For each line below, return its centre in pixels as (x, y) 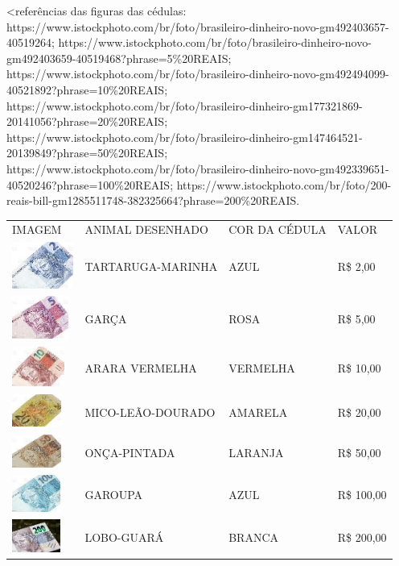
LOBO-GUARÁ (124, 537)
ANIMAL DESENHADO (146, 229)
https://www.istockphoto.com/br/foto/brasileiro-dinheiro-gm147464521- (185, 137)
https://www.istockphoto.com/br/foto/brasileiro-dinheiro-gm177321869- (185, 105)
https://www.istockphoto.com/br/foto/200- (284, 184)
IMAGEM (37, 229)
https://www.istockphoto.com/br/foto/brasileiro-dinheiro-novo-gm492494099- (198, 74)
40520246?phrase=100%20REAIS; (90, 184)
